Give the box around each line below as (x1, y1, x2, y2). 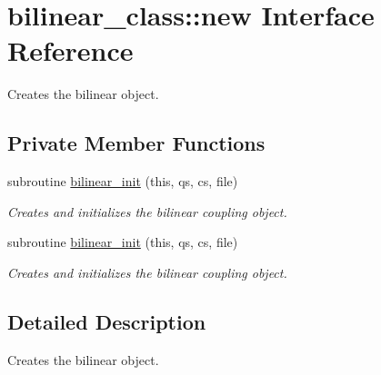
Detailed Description (7, 307, 206, 335)
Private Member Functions (7, 129, 266, 157)
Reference (7, 32, 134, 69)
